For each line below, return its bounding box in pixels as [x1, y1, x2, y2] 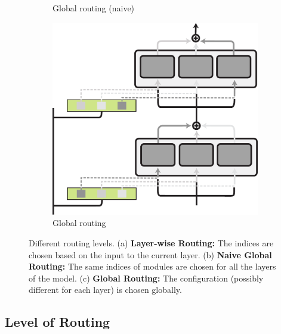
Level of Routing [5, 313, 110, 331]
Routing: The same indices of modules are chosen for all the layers [29, 260, 276, 273]
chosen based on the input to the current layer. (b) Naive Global [29, 248, 272, 261]
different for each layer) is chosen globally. [29, 283, 182, 296]
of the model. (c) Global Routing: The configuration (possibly [29, 271, 264, 284]
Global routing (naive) [53, 2, 135, 14]
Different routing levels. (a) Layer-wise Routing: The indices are [29, 236, 274, 249]
